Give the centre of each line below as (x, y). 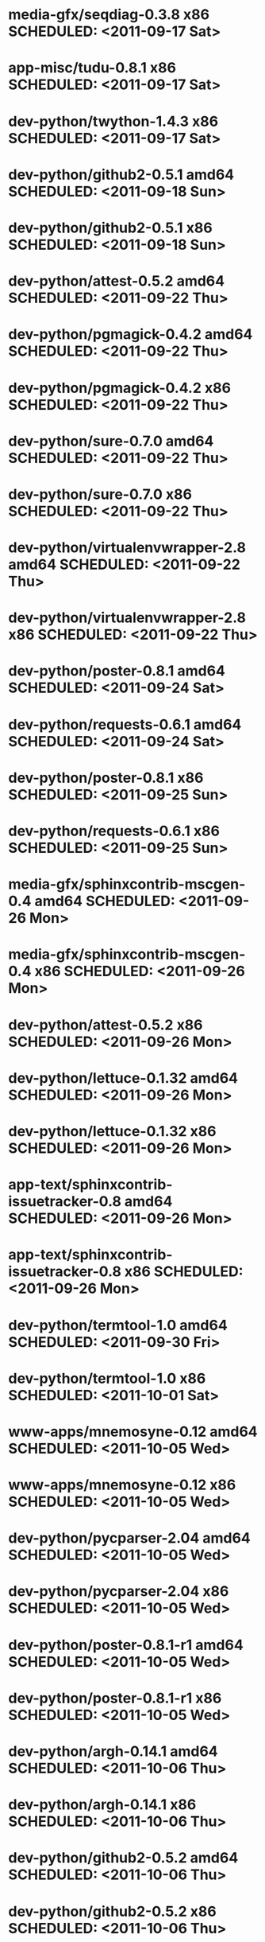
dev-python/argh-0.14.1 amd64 (113, 1751)
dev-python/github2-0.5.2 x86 (112, 1911)
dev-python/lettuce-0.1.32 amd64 (123, 1078)
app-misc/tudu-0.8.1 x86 (92, 68)
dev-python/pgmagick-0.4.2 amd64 (131, 335)
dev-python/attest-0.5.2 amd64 (116, 281)
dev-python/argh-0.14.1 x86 (102, 1805)
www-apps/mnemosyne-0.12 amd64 (133, 1432)
